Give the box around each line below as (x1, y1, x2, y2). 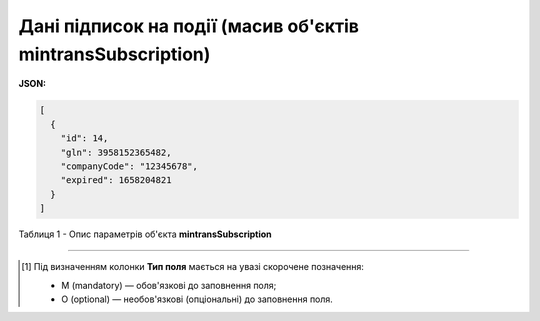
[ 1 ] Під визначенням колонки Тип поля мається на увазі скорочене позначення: (21, 261, 365, 273)
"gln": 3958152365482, (60, 146, 172, 158)
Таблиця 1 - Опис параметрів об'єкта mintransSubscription (18, 228, 272, 240)
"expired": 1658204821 (60, 175, 172, 186)
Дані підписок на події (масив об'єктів (18, 15, 360, 37)
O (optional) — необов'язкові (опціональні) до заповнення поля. (61, 293, 334, 305)
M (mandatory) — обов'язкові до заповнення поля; (61, 279, 277, 291)
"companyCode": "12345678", (60, 160, 199, 172)
